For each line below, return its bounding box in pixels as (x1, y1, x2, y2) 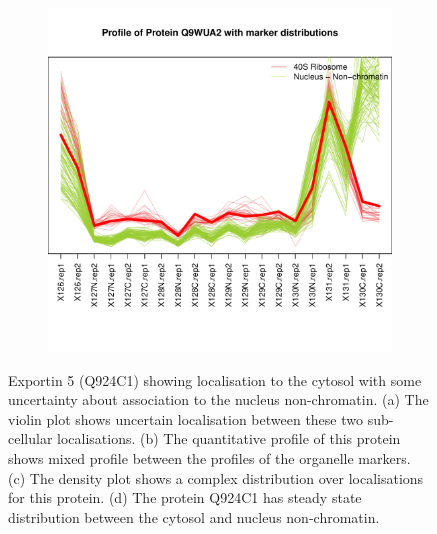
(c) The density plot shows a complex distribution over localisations (8, 467, 424, 488)
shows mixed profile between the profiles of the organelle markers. (8, 447, 411, 468)
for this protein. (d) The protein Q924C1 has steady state (8, 487, 362, 508)
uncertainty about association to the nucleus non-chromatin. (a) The (8, 389, 429, 410)
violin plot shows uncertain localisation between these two (8, 408, 363, 429)
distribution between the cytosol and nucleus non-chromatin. (8, 506, 380, 527)
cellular (8, 428, 53, 449)
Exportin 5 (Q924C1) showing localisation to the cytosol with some (8, 369, 422, 390)
